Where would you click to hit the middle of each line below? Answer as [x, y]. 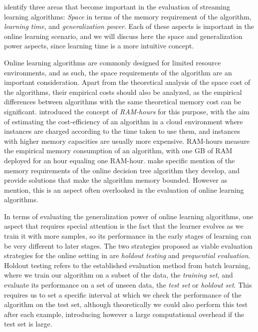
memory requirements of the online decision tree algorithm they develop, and [122, 170]
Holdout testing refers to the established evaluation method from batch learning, [127, 265]
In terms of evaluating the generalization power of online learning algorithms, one [129, 216]
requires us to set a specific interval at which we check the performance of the [123, 294]
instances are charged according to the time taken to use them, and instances [122, 131]
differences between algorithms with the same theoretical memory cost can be [123, 102]
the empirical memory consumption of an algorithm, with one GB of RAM [118, 151]
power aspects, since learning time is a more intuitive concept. [99, 46]
